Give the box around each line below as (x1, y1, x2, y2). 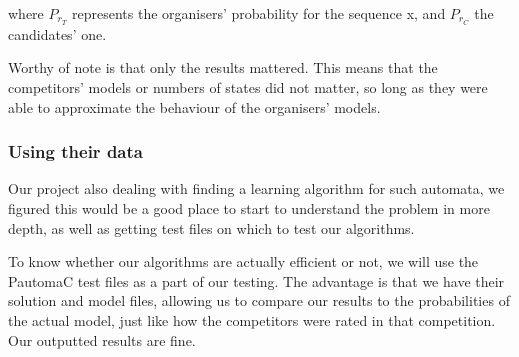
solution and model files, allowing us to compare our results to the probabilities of (8, 290, 510, 311)
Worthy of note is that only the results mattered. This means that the (8, 57, 438, 78)
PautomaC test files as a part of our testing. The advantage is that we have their (8, 270, 505, 291)
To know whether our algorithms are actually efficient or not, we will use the (8, 251, 479, 272)
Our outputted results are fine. (8, 329, 196, 350)
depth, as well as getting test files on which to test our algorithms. (8, 217, 415, 238)
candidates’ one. (8, 23, 107, 44)
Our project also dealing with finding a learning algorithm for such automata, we (8, 178, 505, 199)
